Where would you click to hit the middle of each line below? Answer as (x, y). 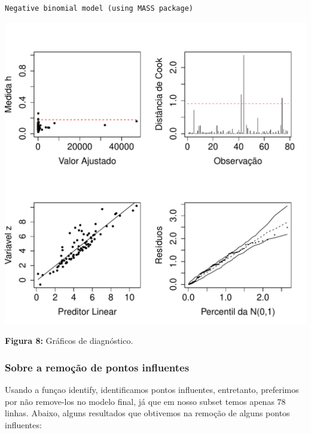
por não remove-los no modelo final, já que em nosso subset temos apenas (140, 401)
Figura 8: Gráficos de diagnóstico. (69, 341)
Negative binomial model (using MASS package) (99, 8)
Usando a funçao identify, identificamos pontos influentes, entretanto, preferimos (152, 389)
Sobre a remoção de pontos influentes (97, 367)
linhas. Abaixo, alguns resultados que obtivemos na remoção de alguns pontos (147, 413)
